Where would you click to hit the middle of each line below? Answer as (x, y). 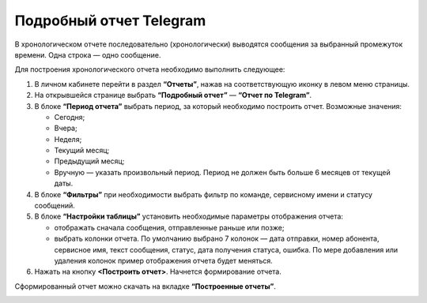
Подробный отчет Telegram (110, 21)
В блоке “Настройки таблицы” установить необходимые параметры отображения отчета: (189, 216)
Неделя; (68, 139)
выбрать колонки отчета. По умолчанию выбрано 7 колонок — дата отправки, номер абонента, (217, 239)
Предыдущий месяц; (89, 161)
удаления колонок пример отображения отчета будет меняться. (163, 260)
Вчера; (66, 128)
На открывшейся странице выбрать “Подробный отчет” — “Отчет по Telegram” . (173, 95)
